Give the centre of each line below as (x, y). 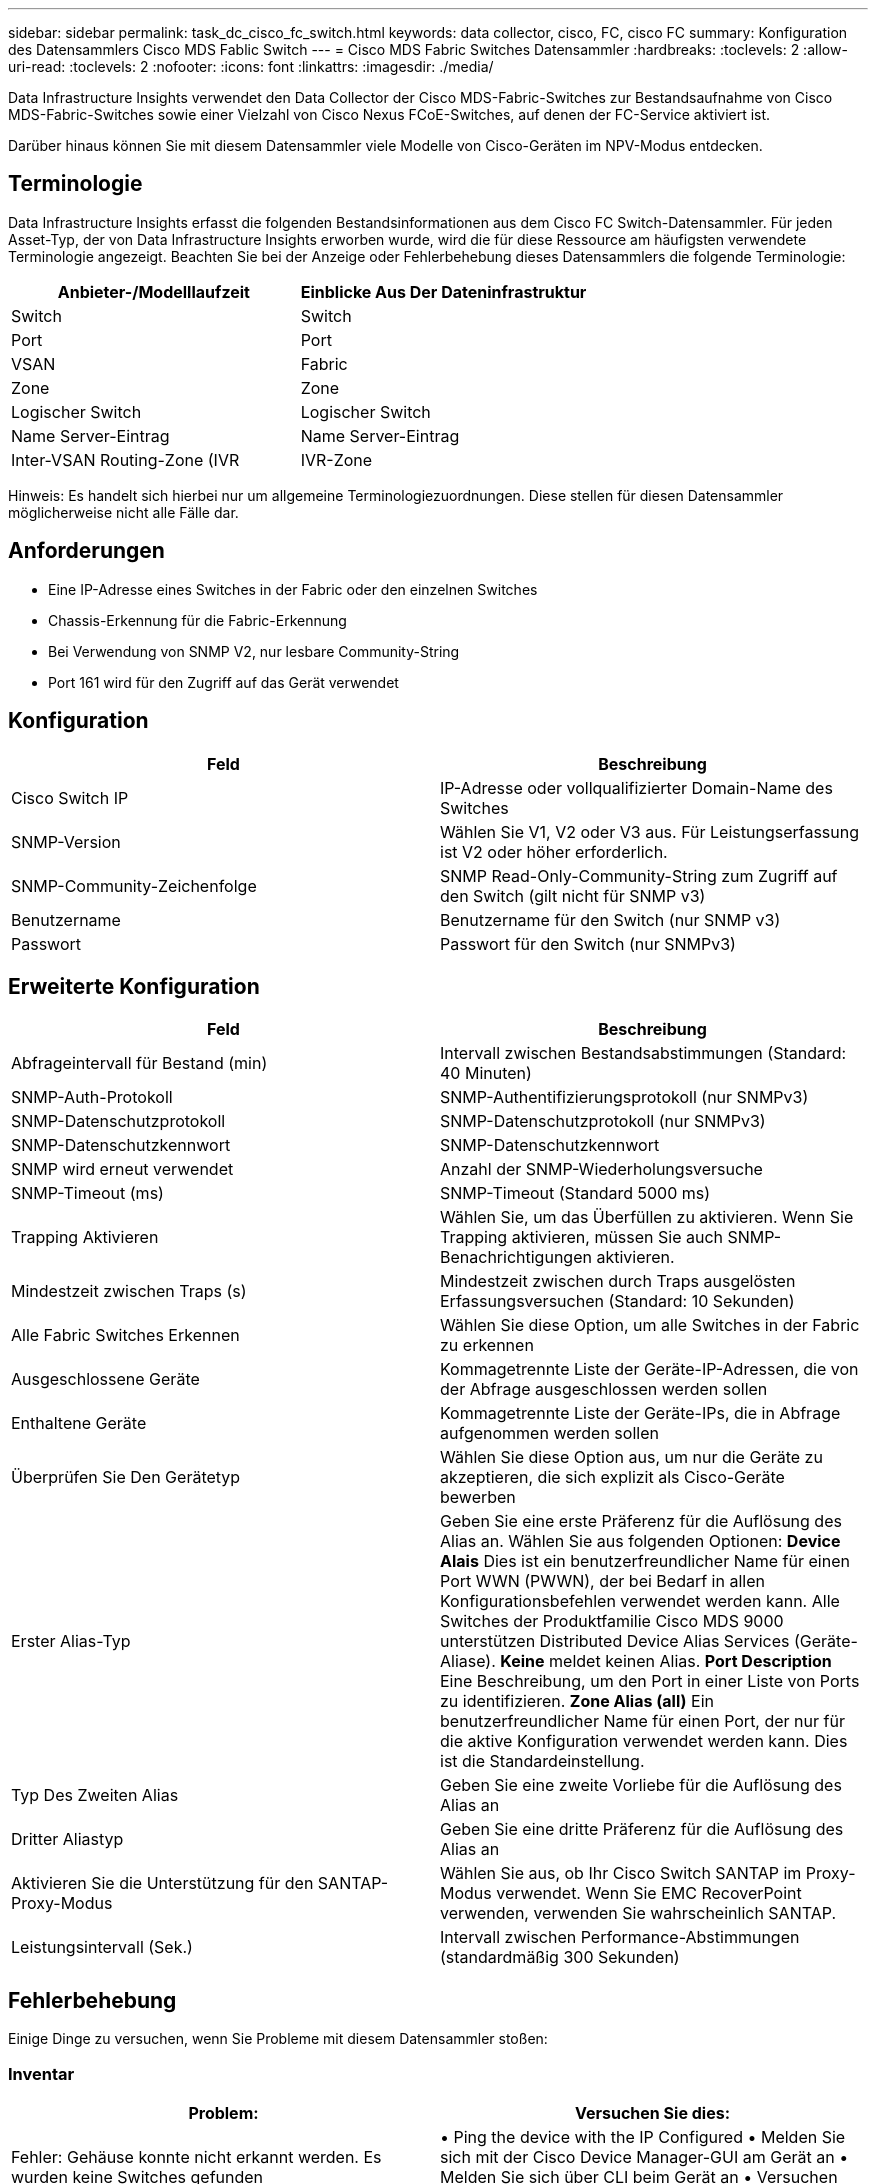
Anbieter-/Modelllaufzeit (153, 291)
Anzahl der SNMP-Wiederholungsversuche (601, 1169)
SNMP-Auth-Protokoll (92, 1097)
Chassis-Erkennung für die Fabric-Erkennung (197, 620)
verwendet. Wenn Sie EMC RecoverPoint (649, 1893)
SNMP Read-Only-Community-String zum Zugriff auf (639, 875)
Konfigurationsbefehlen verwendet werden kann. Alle (640, 1601)
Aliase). (468, 1661)
